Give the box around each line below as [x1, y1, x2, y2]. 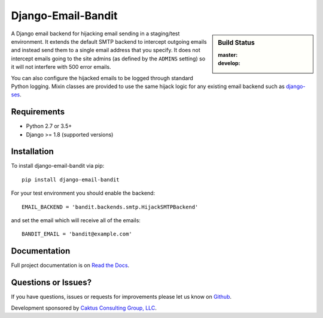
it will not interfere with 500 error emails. [11, 63, 111, 71]
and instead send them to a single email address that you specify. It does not [11, 47, 200, 54]
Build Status [218, 38, 255, 47]
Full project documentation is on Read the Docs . [11, 262, 130, 269]
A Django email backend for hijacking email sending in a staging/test [11, 30, 180, 37]
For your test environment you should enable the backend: [11, 189, 156, 197]
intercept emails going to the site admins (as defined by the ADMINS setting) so [11, 54, 206, 62]
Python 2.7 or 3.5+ [26, 123, 72, 130]
